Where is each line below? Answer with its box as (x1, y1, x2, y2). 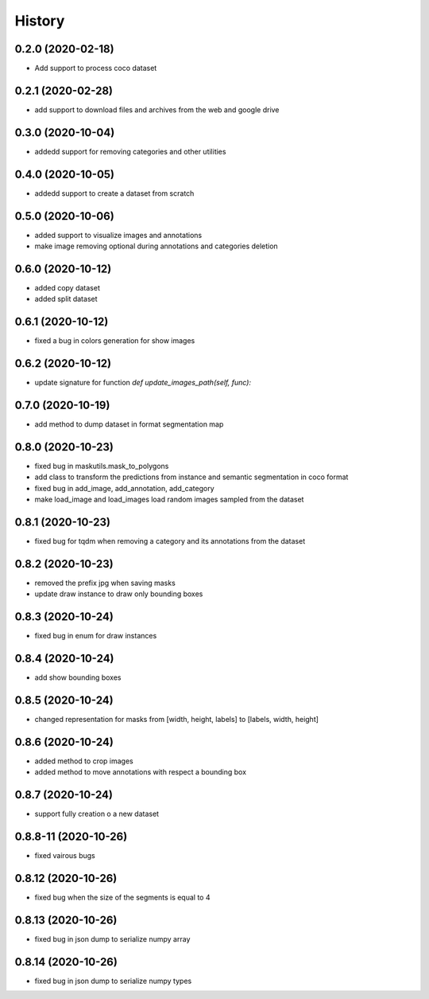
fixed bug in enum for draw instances (34, 631, 157, 641)
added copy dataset (34, 283, 101, 292)
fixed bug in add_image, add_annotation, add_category (34, 483, 214, 493)
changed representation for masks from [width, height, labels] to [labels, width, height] (34, 715, 319, 724)
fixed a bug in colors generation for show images (34, 336, 195, 345)
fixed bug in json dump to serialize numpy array (34, 935, 191, 944)
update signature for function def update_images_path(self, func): (34, 378, 252, 388)
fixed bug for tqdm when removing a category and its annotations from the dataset (34, 537, 306, 546)
